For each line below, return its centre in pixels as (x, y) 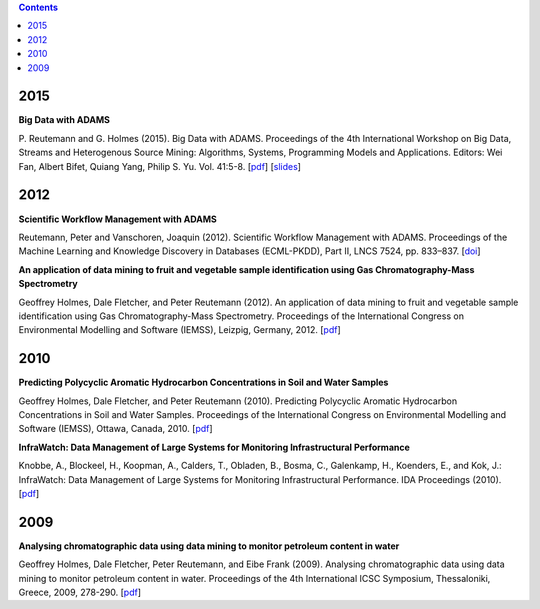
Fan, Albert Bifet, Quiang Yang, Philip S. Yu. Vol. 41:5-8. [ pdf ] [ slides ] (160, 166)
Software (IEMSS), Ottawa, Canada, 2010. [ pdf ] (116, 429)
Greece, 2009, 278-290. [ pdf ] (80, 592)
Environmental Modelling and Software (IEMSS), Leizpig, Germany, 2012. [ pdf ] (180, 330)
